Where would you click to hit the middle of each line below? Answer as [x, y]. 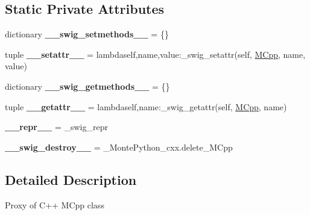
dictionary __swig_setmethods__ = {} [87, 34]
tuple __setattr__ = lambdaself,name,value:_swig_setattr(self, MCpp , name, [155, 54]
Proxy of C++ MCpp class [55, 204]
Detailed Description [71, 179]
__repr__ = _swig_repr [56, 127]
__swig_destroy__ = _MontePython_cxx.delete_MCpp [119, 147]
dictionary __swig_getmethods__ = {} [87, 86]
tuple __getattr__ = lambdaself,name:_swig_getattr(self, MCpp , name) [146, 106]
